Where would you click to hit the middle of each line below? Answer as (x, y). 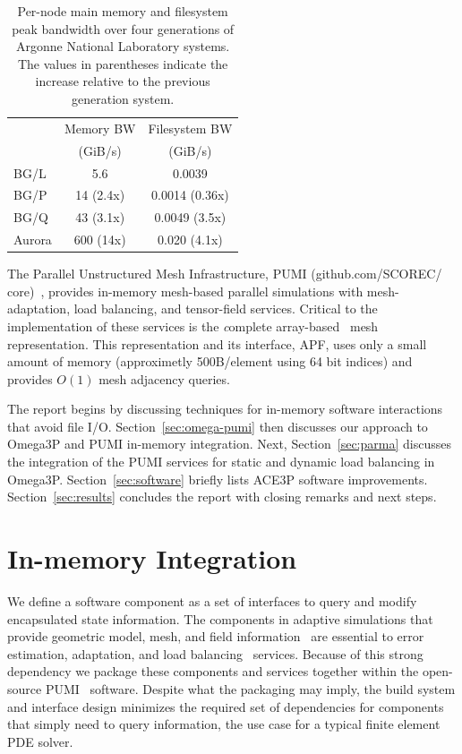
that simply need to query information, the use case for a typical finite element (224, 724)
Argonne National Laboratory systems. (123, 46)
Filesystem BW (190, 128)
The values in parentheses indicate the (123, 63)
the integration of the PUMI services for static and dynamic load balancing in (221, 462)
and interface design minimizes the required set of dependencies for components (226, 706)
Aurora (33, 240)
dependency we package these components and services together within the (213, 671)
